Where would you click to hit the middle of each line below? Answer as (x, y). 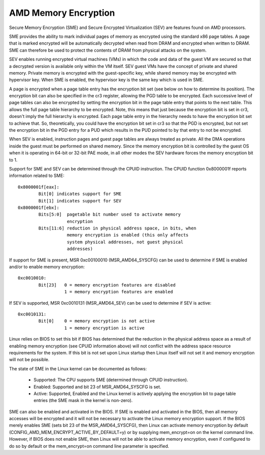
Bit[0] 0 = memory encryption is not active (97, 321)
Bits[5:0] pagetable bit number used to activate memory (110, 214)
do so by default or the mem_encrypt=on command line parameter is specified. (89, 446)
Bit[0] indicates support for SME (80, 194)
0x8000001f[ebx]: (39, 207)
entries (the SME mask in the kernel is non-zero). (83, 400)
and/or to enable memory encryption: (47, 267)
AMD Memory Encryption (62, 13)
